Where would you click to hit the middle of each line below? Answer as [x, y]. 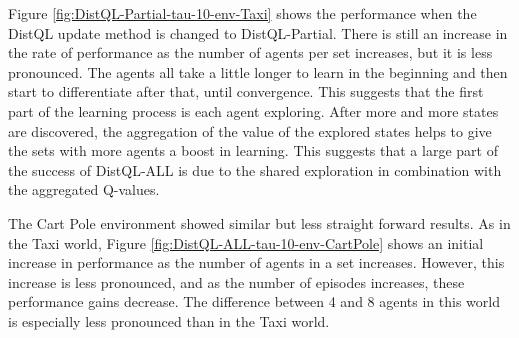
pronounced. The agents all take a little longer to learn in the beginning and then [258, 71]
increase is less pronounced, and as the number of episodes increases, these [236, 281]
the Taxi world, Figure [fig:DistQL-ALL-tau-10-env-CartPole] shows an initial [246, 242]
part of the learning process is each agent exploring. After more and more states [253, 110]
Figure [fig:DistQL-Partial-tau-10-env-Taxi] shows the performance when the [242, 13]
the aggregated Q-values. [84, 189]
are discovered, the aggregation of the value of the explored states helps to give [250, 130]
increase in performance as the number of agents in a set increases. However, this [256, 262]
